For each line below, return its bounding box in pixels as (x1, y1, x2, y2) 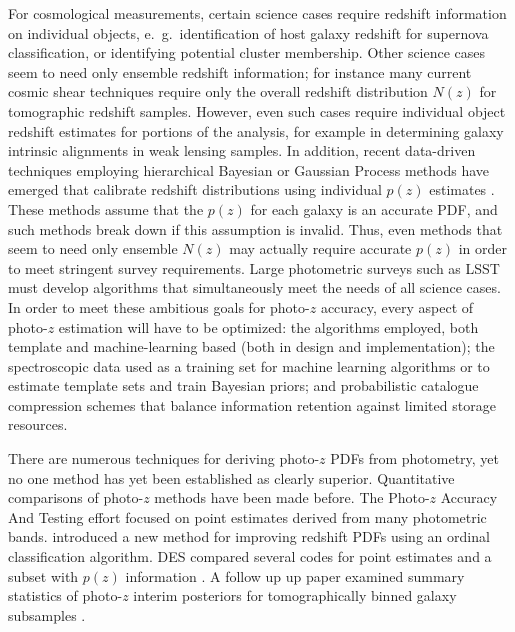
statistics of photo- (8, 585, 123, 606)
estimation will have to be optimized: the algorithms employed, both (58, 316, 479, 337)
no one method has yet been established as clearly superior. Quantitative (8, 467, 455, 488)
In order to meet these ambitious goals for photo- (8, 296, 310, 317)
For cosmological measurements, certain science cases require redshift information (8, 3, 507, 23)
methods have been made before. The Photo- (154, 487, 430, 508)
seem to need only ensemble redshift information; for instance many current (8, 61, 472, 82)
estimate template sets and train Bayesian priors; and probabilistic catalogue (8, 375, 479, 396)
